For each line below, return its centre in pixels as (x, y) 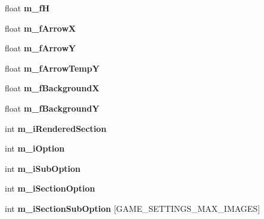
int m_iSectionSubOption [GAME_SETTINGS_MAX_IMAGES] (133, 208)
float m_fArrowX (41, 28)
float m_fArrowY (41, 48)
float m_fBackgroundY (52, 108)
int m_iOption (35, 148)
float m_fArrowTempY (52, 68)
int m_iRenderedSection (56, 128)
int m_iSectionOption (50, 188)
